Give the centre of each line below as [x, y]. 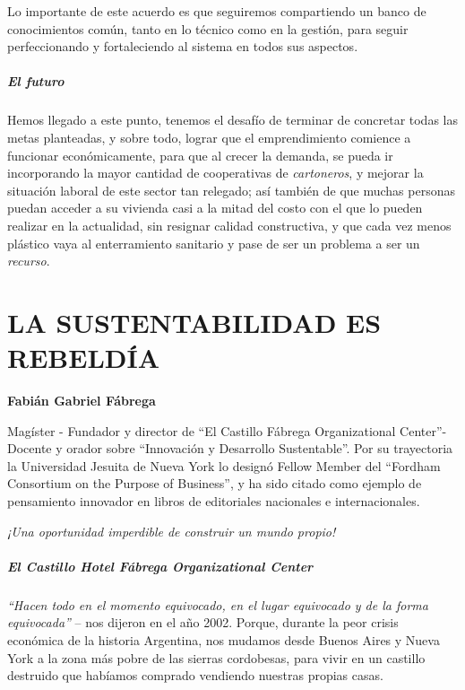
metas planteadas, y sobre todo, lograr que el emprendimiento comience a [209, 137]
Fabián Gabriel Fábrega [82, 400]
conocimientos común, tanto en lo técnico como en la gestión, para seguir [208, 28]
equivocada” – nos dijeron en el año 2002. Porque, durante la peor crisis [203, 622]
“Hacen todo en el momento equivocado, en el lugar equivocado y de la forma [218, 604]
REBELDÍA [84, 358]
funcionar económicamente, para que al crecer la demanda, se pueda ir [200, 155]
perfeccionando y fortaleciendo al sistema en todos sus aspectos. [183, 46]
